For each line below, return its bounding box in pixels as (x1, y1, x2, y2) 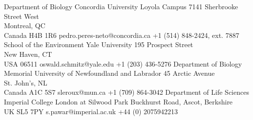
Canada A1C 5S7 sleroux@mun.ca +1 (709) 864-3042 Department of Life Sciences (4, 87, 249, 97)
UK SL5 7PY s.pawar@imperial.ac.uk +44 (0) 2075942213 (4, 106, 178, 116)
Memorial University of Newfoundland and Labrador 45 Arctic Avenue (4, 68, 215, 78)
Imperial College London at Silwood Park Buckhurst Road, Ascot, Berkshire (4, 96, 233, 106)
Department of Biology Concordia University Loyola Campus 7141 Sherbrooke (4, 1, 238, 11)
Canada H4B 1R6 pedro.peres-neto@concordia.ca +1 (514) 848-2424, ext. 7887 (4, 30, 239, 40)
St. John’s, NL (4, 77, 47, 87)
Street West (4, 11, 39, 21)
